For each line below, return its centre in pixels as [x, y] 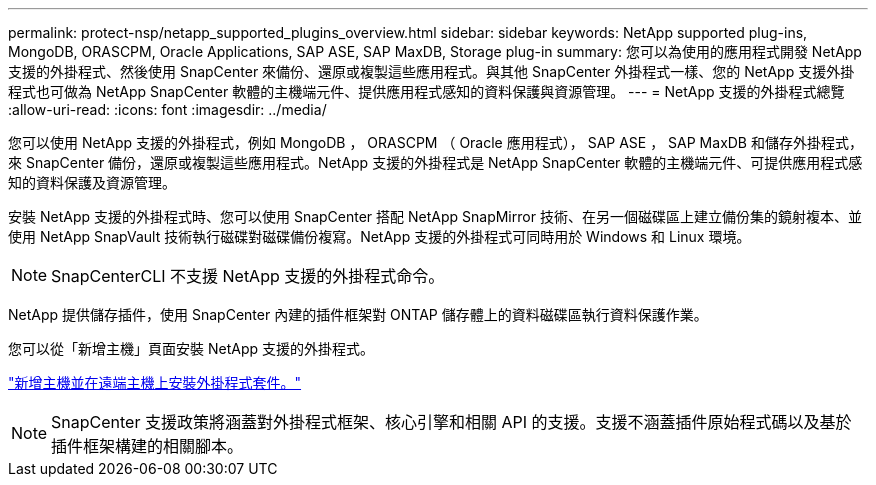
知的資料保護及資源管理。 [92, 182]
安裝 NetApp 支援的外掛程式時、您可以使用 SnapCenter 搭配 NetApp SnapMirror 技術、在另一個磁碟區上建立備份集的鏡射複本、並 [435, 216]
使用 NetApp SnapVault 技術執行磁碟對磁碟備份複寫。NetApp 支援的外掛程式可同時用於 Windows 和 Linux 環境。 [379, 236]
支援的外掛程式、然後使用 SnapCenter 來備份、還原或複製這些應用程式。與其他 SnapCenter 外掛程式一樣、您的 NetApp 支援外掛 [431, 71]
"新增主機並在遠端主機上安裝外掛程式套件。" [155, 382]
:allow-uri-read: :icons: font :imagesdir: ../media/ [167, 109]
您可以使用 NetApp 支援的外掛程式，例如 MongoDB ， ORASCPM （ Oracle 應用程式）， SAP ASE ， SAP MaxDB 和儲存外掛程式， [435, 142]
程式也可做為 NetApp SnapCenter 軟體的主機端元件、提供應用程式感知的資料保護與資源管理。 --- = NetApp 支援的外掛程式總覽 [426, 91]
